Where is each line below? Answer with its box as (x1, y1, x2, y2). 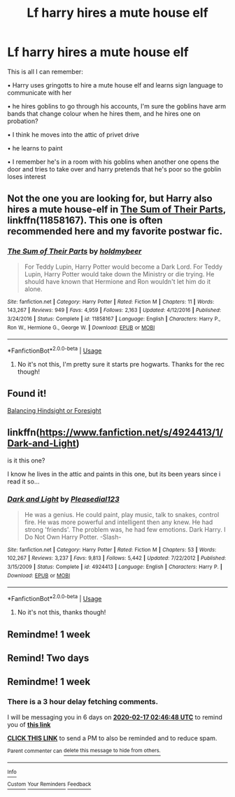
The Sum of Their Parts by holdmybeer (7, 246, 142, 256)
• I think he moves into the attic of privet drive (7, 130, 140, 139)
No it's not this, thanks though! (17, 608, 106, 616)
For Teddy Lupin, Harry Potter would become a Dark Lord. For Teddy (24, 262, 222, 271)
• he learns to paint (7, 143, 63, 152)
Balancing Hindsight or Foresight (7, 406, 101, 414)
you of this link (7, 720, 51, 728)
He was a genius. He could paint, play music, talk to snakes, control (24, 510, 220, 519)
